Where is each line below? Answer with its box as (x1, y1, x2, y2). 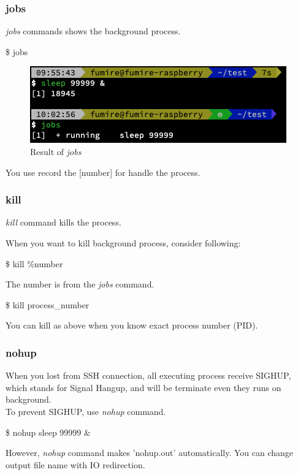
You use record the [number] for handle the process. (6, 165, 201, 178)
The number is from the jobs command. (6, 278, 155, 291)
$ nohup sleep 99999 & (6, 425, 91, 438)
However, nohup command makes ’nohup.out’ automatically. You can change (6, 446, 294, 459)
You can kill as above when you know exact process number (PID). (6, 319, 258, 332)
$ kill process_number (6, 298, 90, 311)
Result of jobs (30, 145, 82, 158)
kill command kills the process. (6, 216, 121, 229)
